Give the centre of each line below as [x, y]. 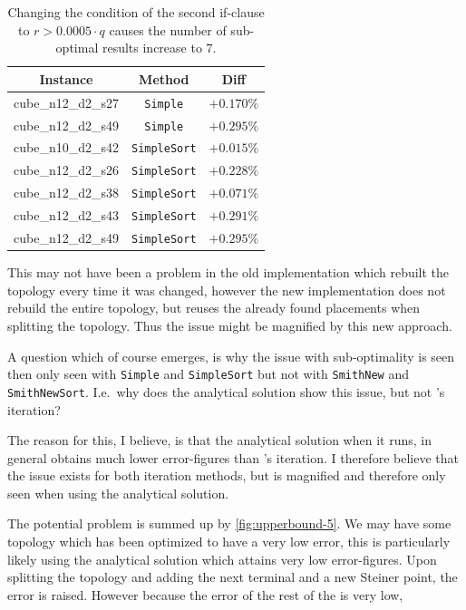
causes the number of [168, 29]
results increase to [152, 48]
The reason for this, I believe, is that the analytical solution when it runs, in [219, 440]
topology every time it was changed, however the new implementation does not [227, 290]
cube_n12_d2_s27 [66, 102]
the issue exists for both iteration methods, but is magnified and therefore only [227, 475]
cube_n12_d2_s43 [66, 215]
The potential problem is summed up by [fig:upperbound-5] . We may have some [229, 523]
